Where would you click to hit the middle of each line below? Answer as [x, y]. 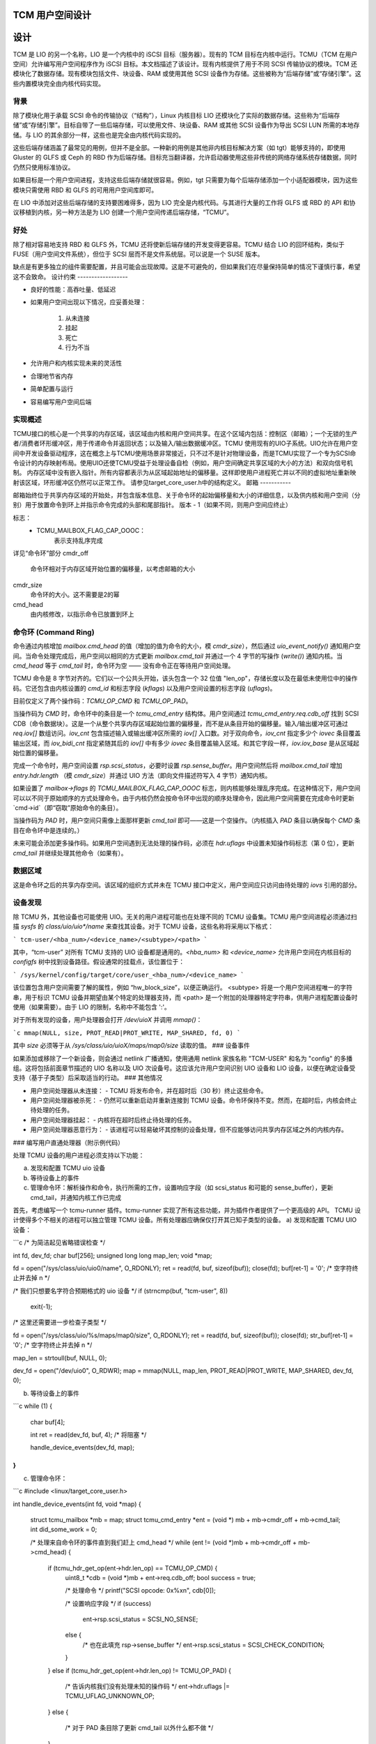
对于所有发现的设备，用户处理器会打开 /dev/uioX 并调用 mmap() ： [108, 1020]
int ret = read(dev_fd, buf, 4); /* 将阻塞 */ [88, 1435]
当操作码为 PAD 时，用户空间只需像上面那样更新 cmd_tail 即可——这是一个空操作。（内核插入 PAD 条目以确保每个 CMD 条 [187, 820]
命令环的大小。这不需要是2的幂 [75, 595]
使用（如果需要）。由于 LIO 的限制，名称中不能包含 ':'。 [92, 1007]
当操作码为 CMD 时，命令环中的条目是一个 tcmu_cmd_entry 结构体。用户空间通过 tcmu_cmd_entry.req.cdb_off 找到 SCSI [186, 714]
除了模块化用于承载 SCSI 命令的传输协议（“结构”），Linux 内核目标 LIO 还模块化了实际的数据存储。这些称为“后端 [173, 115]
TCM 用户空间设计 [52, 15]
